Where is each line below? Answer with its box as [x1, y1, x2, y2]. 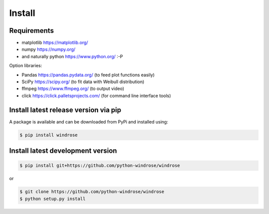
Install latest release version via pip [9, 106, 122, 114]
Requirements [9, 26, 54, 35]
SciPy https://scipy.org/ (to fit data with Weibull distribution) [21, 79, 144, 85]
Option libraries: [9, 63, 42, 69]
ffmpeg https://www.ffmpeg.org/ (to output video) [21, 86, 125, 92]
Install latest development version [9, 147, 117, 155]
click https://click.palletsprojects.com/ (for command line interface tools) [21, 93, 171, 99]
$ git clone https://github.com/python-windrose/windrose [19, 189, 164, 195]
